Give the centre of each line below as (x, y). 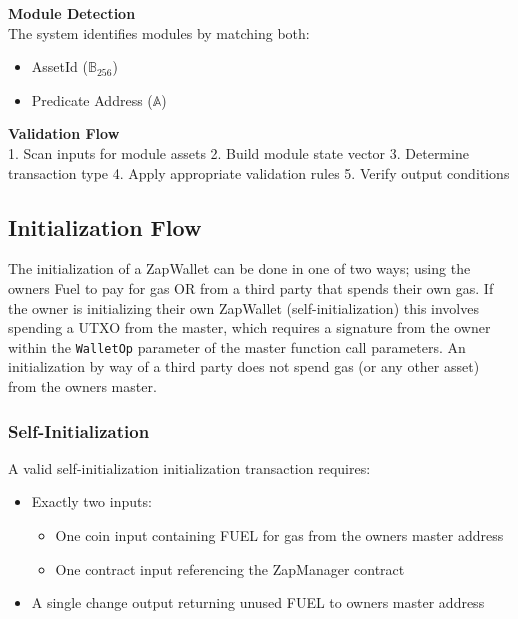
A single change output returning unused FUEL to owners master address (258, 602)
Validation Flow (64, 133)
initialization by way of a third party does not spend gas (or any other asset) (244, 366)
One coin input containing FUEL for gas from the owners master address (279, 534)
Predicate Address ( (92, 99)
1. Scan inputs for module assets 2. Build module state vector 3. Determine (238, 152)
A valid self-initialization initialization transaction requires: (189, 467)
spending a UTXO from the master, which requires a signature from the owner (249, 327)
